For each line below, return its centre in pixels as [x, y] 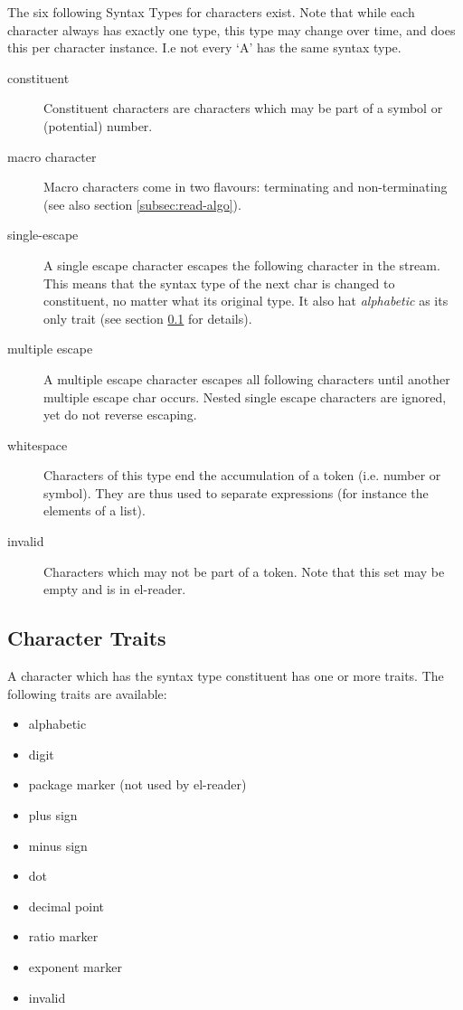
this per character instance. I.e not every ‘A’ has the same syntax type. [204, 47]
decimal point [66, 906]
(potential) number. [98, 125]
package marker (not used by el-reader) [137, 784]
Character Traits [87, 638]
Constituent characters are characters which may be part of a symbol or [243, 108]
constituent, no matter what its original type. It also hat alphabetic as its [246, 301]
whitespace [38, 444]
